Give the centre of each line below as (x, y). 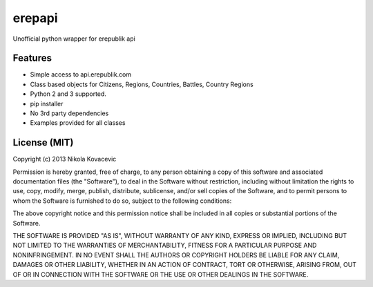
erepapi (35, 18)
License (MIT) (43, 142)
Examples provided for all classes (78, 123)
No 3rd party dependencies (69, 113)
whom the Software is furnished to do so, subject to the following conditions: (122, 201)
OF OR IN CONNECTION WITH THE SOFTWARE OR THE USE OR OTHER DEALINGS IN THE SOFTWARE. (161, 274)
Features (32, 58)
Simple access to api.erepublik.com (81, 75)
